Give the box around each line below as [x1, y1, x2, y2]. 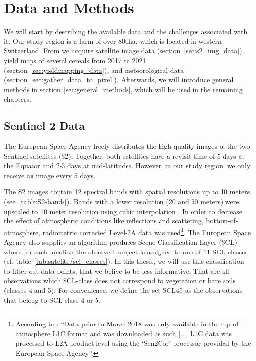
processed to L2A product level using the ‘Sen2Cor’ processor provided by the [15, 338, 251, 348]
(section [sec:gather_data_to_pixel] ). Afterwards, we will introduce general [4, 74, 234, 85]
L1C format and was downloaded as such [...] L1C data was [52, 328, 232, 338]
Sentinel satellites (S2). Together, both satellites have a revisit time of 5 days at [4, 150, 245, 161]
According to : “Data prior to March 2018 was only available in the [15, 319, 219, 329]
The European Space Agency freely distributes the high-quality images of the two [4, 141, 250, 151]
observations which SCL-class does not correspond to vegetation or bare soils [4, 275, 236, 286]
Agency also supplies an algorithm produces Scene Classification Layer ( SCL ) [4, 237, 237, 247]
